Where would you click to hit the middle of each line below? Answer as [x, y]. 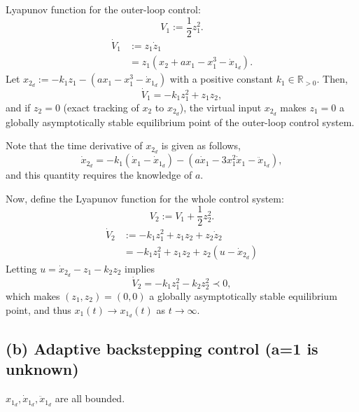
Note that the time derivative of [74, 145]
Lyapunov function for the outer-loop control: [103, 9]
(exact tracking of [101, 107]
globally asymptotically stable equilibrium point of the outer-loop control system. [180, 122]
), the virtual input [220, 107]
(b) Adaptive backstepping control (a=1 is [162, 348]
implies [140, 268]
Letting [21, 268]
